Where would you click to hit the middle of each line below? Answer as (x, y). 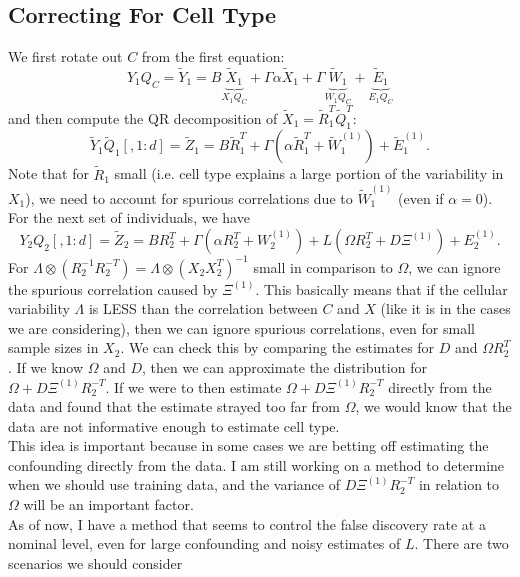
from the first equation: (213, 56)
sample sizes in (53, 347)
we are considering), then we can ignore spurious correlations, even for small (241, 327)
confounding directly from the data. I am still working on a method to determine (256, 464)
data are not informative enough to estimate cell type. (174, 425)
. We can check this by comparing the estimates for (277, 347)
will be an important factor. (108, 504)
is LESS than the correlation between (203, 308)
